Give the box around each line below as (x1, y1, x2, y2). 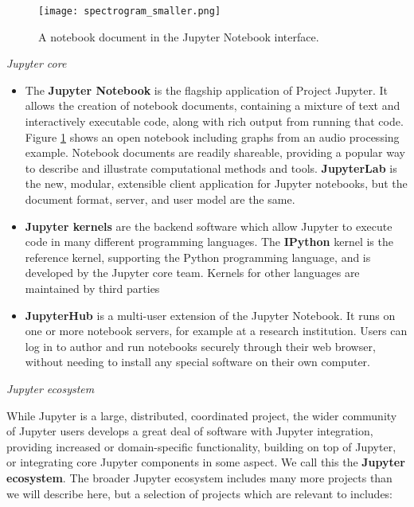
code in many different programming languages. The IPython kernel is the (25, 233, 393, 250)
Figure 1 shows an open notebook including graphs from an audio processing (25, 128, 400, 145)
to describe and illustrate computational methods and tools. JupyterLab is (25, 159, 397, 176)
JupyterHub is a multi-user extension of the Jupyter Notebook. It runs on (25, 306, 396, 323)
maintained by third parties (25, 279, 160, 296)
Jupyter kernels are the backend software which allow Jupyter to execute (25, 217, 393, 234)
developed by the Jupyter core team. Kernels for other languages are (25, 264, 360, 281)
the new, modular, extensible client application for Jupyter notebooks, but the (25, 175, 408, 192)
